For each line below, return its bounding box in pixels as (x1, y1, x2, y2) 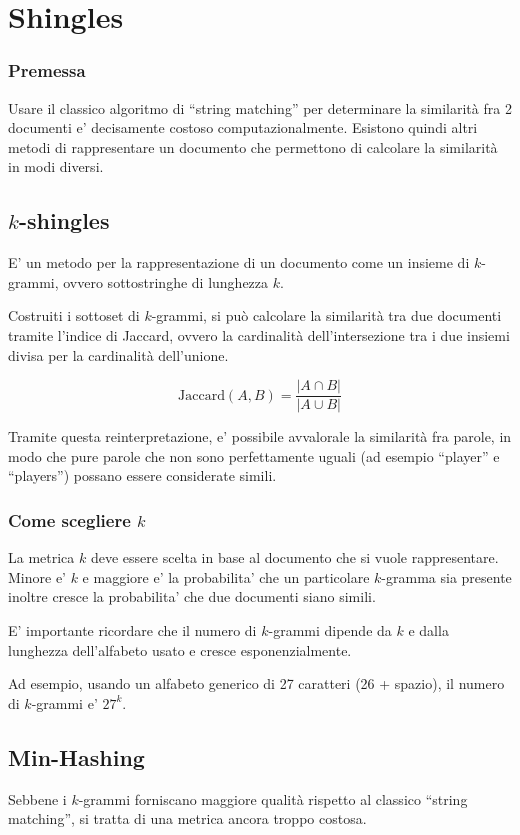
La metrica (8, 547, 75, 568)
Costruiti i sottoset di (8, 305, 140, 326)
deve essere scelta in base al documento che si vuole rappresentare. (90, 547, 499, 568)
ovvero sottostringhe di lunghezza (63, 271, 269, 292)
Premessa (8, 58, 86, 83)
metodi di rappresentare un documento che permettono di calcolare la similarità (8, 136, 498, 157)
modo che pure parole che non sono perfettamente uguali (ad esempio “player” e (8, 445, 500, 466)
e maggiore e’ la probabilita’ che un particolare (82, 566, 370, 587)
